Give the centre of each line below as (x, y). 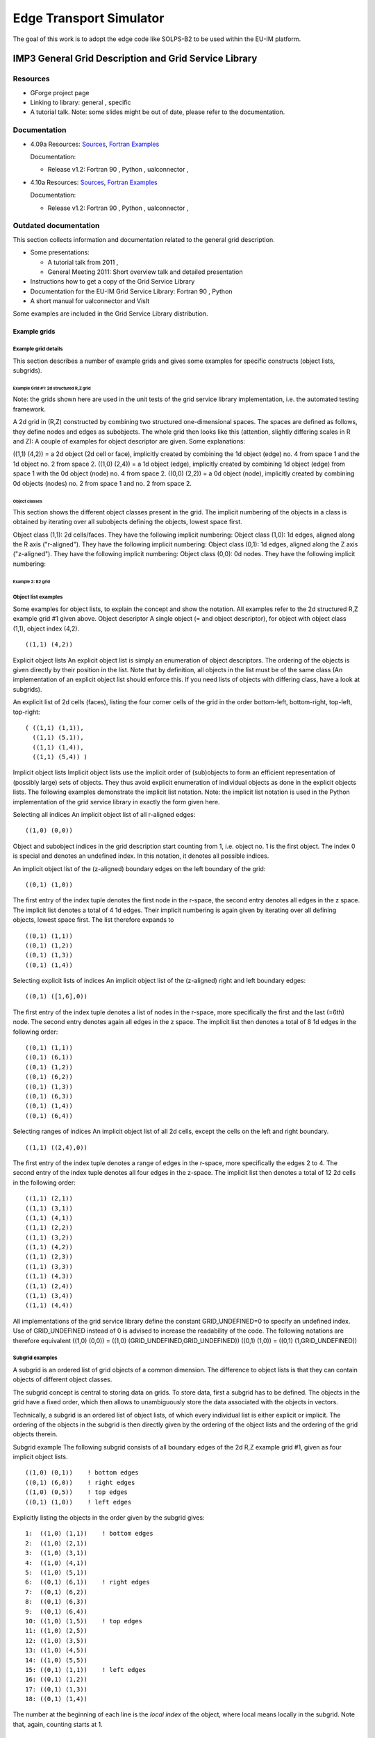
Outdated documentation (56, 226)
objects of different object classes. (62, 1379)
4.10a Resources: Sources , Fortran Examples (94, 182)
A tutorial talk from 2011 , (83, 262)
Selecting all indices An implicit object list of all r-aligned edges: (104, 815)
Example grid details (38, 349)
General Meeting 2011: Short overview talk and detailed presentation (145, 272)
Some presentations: (60, 252)
